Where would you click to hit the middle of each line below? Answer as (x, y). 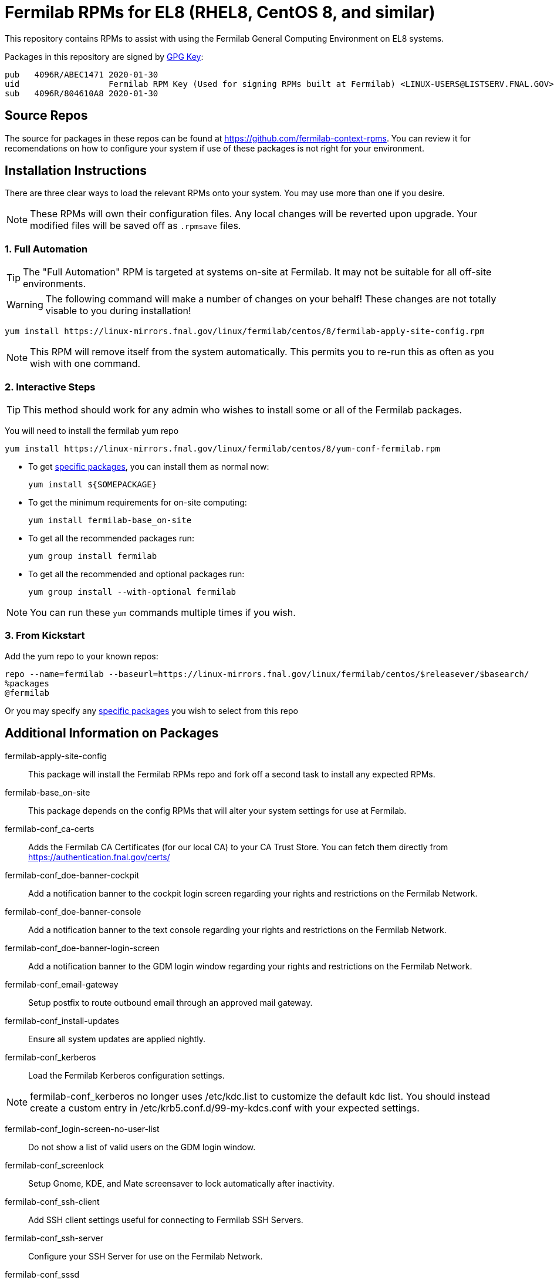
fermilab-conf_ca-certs (50, 828)
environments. (55, 284)
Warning (25, 305)
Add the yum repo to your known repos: (82, 656)
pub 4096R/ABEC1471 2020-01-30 (82, 74)
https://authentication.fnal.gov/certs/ (99, 857)
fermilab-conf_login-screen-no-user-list (82, 1129)
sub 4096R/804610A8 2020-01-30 (82, 93)
